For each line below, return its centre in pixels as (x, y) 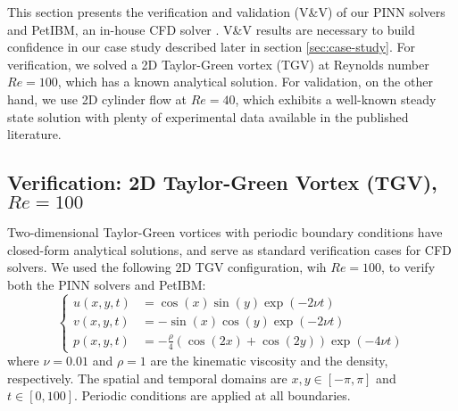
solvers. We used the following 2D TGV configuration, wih (167, 267)
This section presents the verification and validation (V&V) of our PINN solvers (226, 12)
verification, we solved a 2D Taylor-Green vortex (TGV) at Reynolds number (218, 64)
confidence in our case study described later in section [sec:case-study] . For (212, 47)
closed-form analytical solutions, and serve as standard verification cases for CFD (229, 249)
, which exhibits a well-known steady (336, 99)
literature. (34, 134)
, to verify (408, 267)
